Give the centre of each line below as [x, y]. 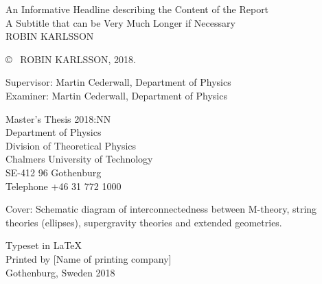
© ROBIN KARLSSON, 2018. [71, 59]
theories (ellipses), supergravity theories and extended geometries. [144, 222]
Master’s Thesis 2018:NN [58, 118]
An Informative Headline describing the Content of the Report [137, 9]
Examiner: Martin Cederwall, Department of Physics [116, 95]
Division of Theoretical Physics [71, 145]
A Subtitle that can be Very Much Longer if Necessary [120, 22]
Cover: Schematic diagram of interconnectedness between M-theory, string [161, 209]
